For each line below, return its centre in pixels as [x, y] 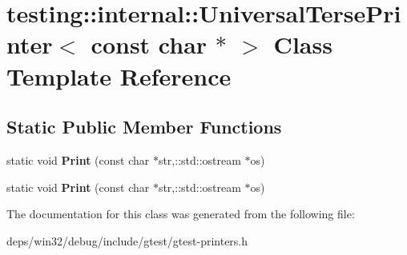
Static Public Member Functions [144, 127]
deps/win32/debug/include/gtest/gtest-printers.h [127, 240]
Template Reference [119, 76]
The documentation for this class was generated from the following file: [181, 214]
